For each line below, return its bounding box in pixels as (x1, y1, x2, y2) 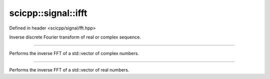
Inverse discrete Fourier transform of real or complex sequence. (9, 34, 141, 40)
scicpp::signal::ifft (9, 7, 87, 18)
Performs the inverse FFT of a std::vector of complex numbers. (9, 50, 139, 56)
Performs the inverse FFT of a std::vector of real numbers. (9, 66, 129, 72)
